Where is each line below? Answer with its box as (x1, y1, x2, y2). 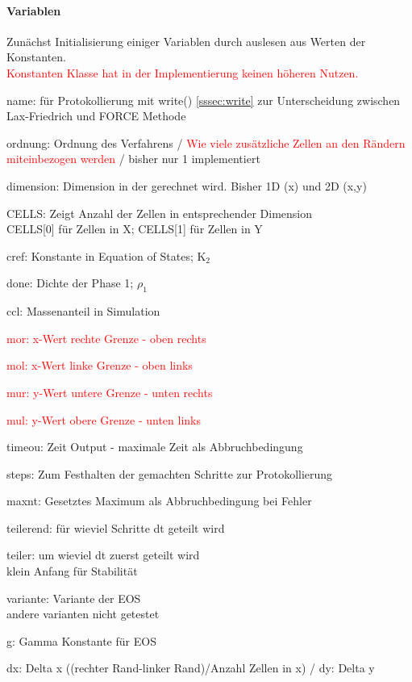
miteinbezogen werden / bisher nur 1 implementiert (6, 150, 260, 167)
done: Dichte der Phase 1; (6, 274, 134, 291)
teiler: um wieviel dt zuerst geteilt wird (6, 546, 200, 563)
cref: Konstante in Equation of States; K (6, 247, 206, 264)
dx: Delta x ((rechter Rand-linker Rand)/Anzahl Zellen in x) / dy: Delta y (6, 659, 375, 676)
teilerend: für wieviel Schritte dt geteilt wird (6, 519, 225, 536)
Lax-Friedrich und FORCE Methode (6, 107, 186, 124)
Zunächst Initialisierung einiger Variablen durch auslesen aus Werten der (6, 32, 366, 49)
